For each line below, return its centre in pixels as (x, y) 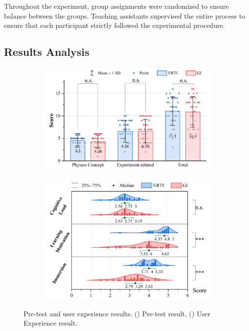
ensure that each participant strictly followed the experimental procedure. (114, 25)
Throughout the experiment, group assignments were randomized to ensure (116, 6)
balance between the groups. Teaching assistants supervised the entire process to (125, 15)
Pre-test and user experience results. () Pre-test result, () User (117, 313)
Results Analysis (47, 52)
